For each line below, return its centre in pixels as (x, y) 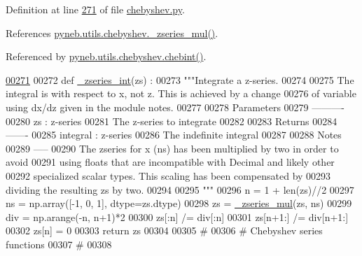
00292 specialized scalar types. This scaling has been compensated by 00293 (168, 175)
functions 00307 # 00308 (59, 244)
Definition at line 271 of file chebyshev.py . (95, 9)
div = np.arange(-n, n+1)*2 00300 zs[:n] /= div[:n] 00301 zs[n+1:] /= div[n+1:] (177, 216)
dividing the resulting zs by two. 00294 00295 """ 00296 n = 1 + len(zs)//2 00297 (180, 189)
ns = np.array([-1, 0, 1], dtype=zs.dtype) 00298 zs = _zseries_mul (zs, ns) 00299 (179, 203)
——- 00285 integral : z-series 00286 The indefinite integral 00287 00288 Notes (174, 135)
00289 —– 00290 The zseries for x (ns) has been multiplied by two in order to (172, 148)
